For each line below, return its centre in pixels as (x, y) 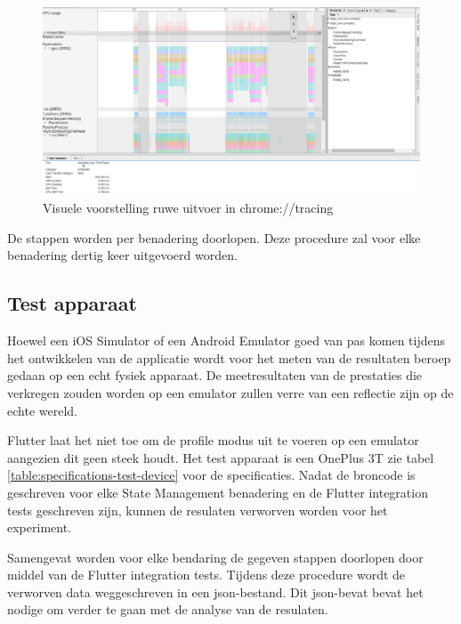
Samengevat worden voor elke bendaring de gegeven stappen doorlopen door (215, 557)
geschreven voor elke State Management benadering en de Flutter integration (218, 492)
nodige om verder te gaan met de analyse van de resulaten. (168, 609)
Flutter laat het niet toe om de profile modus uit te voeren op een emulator (213, 440)
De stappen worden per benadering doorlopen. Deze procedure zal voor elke (214, 237)
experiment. (39, 527)
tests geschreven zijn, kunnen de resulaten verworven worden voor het (198, 510)
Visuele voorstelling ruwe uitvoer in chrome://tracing (188, 208)
